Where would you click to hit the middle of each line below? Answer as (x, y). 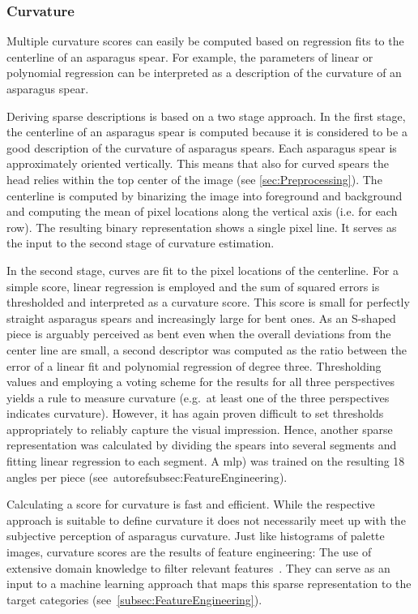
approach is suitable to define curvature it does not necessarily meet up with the (206, 520)
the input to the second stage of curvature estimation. (141, 243)
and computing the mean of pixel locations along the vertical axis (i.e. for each (202, 211)
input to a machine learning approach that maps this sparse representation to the (209, 584)
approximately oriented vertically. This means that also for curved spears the (198, 163)
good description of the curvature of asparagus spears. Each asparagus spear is (202, 147)
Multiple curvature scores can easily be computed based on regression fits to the (205, 41)
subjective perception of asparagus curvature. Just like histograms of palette (196, 536)
